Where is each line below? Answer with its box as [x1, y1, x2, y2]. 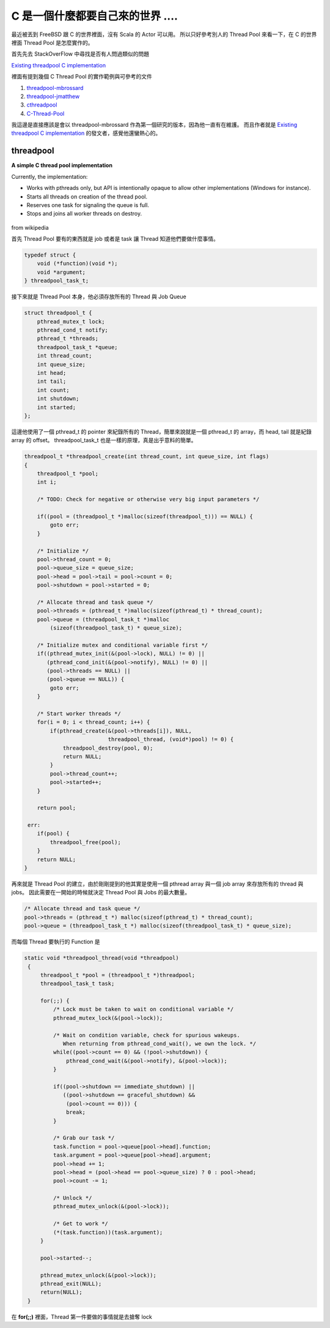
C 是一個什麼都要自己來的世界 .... [11, 9, 178, 23]
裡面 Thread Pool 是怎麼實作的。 [11, 39, 94, 46]
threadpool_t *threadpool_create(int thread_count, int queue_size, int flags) [24, 453, 269, 460]
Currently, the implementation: [11, 173, 88, 180]
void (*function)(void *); [37, 260, 119, 267]
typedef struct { [24, 252, 76, 258]
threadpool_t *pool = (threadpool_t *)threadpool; [40, 971, 196, 978]
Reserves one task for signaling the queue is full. [26, 201, 150, 208]
